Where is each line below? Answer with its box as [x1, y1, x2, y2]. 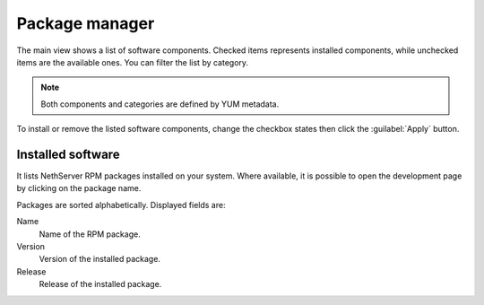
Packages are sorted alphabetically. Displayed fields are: [16, 199, 226, 210]
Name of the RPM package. [39, 229, 141, 240]
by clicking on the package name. [16, 183, 142, 194]
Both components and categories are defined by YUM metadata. [40, 99, 280, 109]
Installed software [16, 146, 120, 161]
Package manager [16, 13, 155, 33]
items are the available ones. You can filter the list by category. [16, 57, 249, 67]
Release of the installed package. [39, 279, 162, 290]
